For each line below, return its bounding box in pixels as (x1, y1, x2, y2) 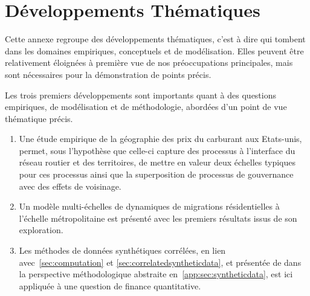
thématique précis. (5, 112, 73, 124)
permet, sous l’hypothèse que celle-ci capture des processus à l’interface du (19, 144, 295, 156)
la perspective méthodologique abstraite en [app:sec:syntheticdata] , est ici (19, 268, 293, 280)
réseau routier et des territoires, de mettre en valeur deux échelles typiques (19, 156, 295, 169)
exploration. (19, 224, 63, 236)
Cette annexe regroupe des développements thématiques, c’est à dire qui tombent (5, 33, 306, 45)
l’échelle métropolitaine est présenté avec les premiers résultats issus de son (19, 211, 297, 224)
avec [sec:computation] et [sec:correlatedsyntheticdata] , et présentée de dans (19, 256, 302, 268)
